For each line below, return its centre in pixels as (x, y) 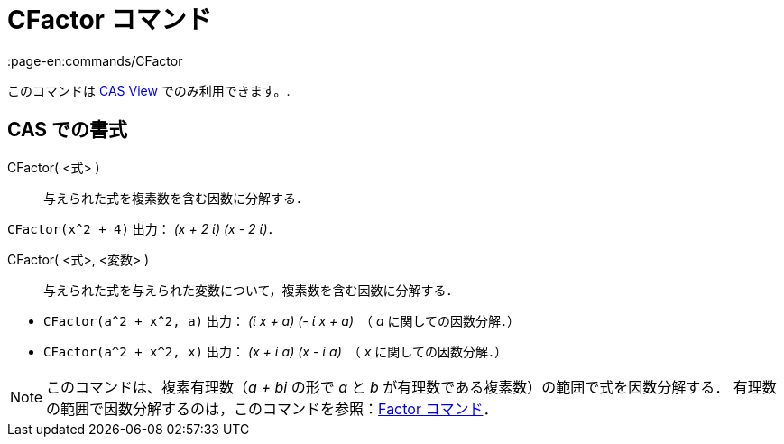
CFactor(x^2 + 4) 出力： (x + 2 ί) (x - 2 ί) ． (144, 228)
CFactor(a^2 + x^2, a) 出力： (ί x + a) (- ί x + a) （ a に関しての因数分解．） (282, 320)
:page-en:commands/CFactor (95, 60)
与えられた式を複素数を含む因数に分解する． (176, 198)
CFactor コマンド (110, 20)
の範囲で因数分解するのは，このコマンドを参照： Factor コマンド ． (272, 408)
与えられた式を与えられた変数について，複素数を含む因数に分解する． (251, 290)
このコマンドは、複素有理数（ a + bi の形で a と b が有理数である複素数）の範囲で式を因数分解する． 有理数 (411, 387)
